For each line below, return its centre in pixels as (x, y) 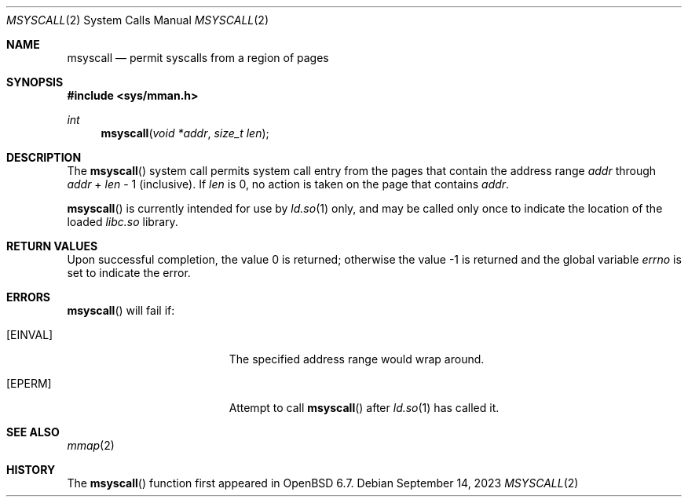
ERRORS (29, 297)
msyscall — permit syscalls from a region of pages (198, 58)
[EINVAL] (30, 335)
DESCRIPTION (44, 157)
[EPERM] (29, 383)
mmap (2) (91, 445)
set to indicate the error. (129, 273)
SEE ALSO (33, 432)
